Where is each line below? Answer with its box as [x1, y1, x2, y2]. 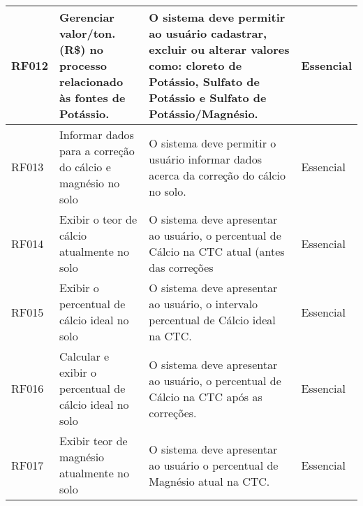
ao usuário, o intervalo [149, 296, 258, 312]
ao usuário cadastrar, [149, 25, 267, 41]
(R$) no [59, 41, 103, 57]
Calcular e [59, 348, 110, 364]
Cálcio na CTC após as [149, 388, 262, 405]
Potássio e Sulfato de [149, 89, 267, 106]
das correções [149, 259, 214, 275]
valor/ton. [59, 25, 116, 41]
